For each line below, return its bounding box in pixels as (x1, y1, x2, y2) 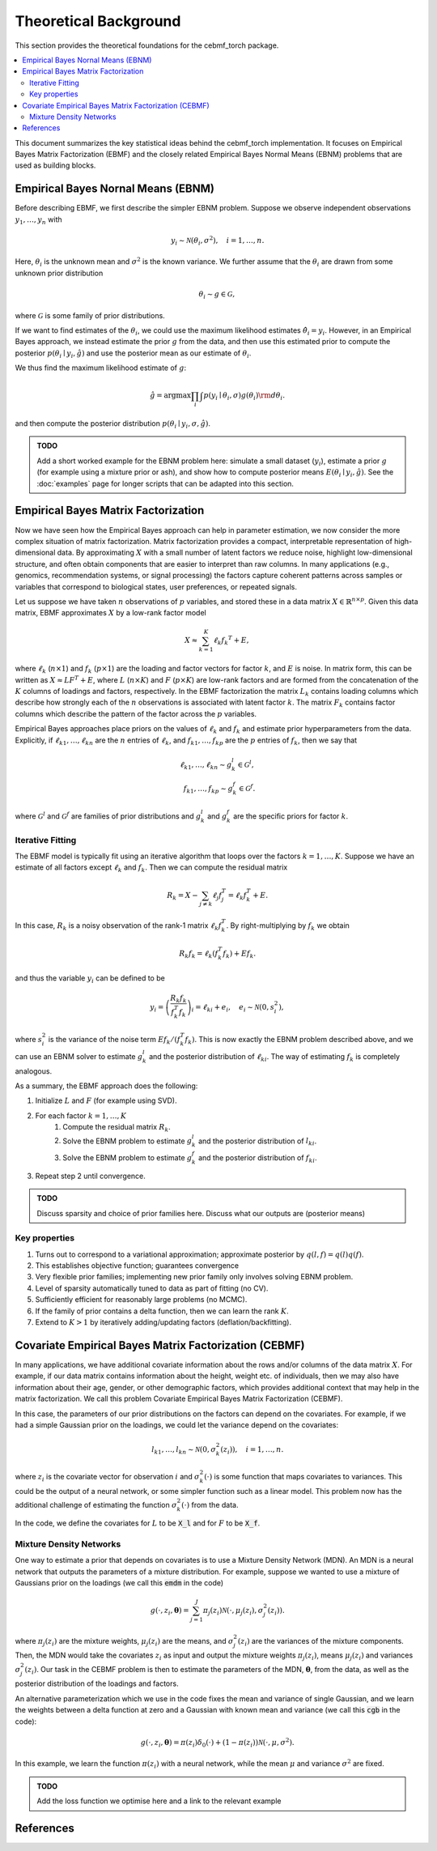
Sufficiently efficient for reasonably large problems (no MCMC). (35, 1295, 248, 1304)
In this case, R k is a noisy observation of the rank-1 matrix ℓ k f (15, 921, 222, 932)
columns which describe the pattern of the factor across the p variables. (15, 708, 257, 718)
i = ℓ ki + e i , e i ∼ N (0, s (191, 1002, 275, 1014)
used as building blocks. (15, 160, 96, 170)
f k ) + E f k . (223, 948, 257, 960)
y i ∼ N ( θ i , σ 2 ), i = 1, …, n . (170, 235, 265, 247)
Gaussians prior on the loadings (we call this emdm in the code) (15, 1577, 224, 1587)
